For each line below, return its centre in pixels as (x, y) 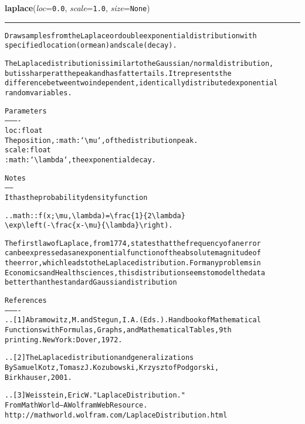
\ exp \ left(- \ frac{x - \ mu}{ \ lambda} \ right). (89, 226)
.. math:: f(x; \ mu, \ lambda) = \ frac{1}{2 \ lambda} (95, 216)
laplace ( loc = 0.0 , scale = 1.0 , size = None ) (77, 8)
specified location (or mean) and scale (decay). (91, 46)
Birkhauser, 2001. (38, 377)
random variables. (38, 93)
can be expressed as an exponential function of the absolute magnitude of (133, 253)
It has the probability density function (76, 197)
